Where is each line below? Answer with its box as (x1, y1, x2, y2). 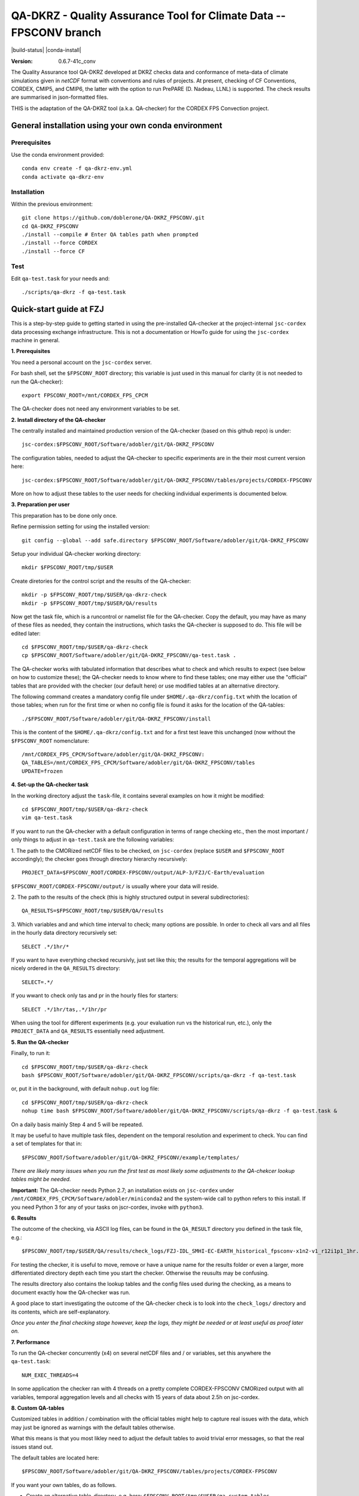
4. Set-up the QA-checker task (11, 781, 89, 788)
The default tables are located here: (11, 1454, 99, 1461)
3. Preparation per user (11, 501, 70, 508)
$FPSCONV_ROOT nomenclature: (11, 737, 90, 744)
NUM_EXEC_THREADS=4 (22, 1372, 79, 1379)
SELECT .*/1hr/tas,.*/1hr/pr (22, 1006, 107, 1012)
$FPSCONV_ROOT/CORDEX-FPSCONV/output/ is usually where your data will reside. (11, 883, 219, 890)
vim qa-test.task (22, 814, 72, 821)
